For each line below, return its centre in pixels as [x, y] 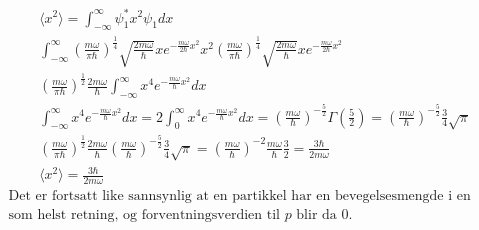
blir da [316, 214]
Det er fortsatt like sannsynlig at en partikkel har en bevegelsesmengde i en [239, 195]
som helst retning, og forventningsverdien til [144, 214]
